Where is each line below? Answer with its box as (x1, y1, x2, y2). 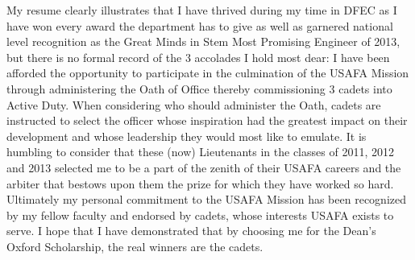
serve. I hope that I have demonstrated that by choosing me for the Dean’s (6, 222, 376, 239)
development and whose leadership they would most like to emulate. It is (6, 127, 367, 144)
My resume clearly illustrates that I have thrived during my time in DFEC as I (6, 2, 397, 18)
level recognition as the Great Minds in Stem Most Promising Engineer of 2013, (6, 33, 400, 50)
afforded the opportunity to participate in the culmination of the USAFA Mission (6, 64, 409, 81)
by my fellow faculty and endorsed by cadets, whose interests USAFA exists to (6, 206, 394, 223)
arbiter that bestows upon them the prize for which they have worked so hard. (6, 175, 394, 192)
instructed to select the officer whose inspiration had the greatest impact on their (6, 112, 408, 129)
